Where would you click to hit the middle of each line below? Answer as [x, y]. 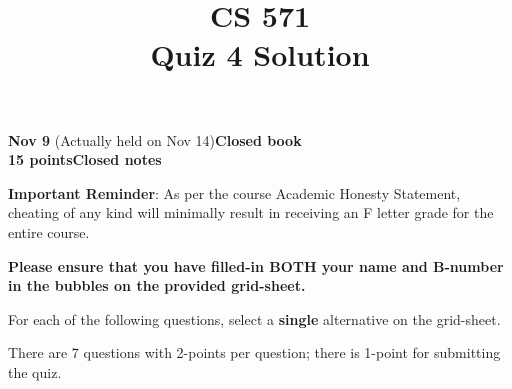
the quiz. [35, 371]
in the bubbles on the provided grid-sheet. [157, 285]
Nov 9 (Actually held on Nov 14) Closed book [155, 139]
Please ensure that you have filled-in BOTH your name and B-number [256, 265]
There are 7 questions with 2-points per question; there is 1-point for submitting [254, 352]
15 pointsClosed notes [85, 159]
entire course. [49, 231]
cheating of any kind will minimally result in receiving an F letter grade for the [251, 212]
